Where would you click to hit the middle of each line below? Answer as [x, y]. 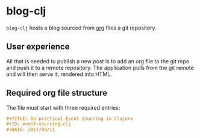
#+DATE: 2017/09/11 [31, 130]
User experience [38, 47]
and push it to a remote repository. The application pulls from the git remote [100, 67]
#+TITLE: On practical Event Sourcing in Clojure [70, 119]
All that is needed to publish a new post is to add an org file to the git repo [98, 61]
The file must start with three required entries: [63, 107]
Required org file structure [57, 93]
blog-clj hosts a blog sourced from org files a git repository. [81, 28]
